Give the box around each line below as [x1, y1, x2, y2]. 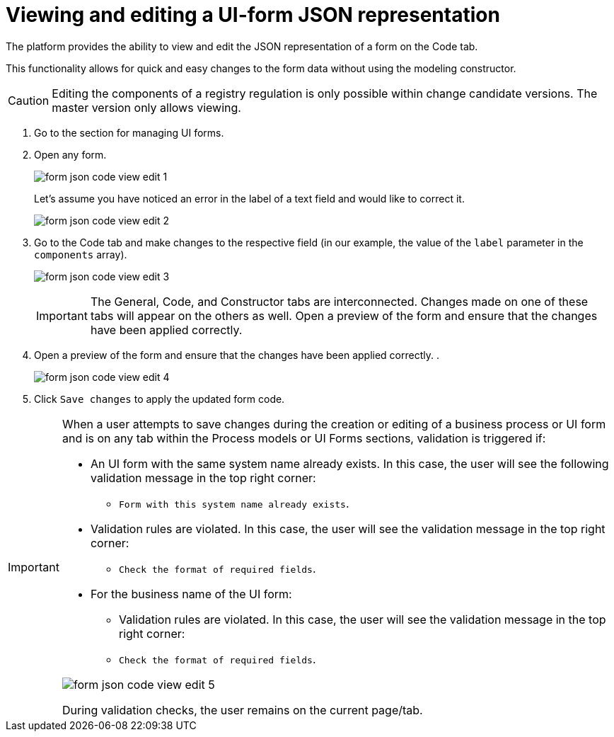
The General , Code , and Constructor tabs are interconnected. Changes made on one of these [90, 294, 589, 309]
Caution [8, 93, 50, 108]
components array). [34, 248, 127, 261]
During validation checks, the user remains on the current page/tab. [62, 702, 423, 717]
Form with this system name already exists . [118, 496, 349, 510]
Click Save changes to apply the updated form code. [34, 392, 285, 405]
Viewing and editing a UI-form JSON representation [6, 3, 500, 27]
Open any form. [34, 148, 107, 161]
